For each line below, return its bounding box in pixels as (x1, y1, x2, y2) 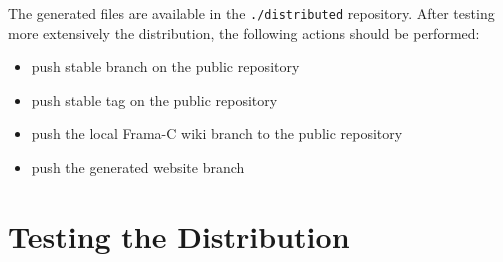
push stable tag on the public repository (31, 89, 278, 110)
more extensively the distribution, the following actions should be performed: (8, 22, 480, 43)
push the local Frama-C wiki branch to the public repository (31, 123, 403, 144)
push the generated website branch (31, 157, 245, 178)
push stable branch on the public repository (31, 56, 300, 77)
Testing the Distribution (8, 215, 350, 256)
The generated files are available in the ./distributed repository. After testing (8, 3, 495, 23)
